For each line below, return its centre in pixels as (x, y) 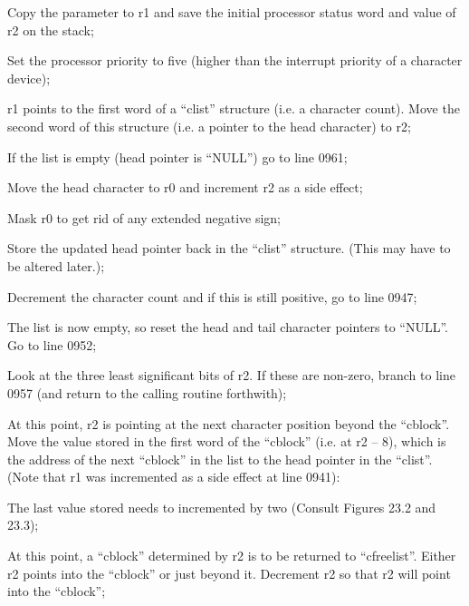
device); (29, 78)
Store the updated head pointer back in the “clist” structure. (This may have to (229, 248)
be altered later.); (56, 265)
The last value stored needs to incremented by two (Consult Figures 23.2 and (222, 507)
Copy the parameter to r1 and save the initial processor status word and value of (232, 12)
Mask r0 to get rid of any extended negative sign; (144, 217)
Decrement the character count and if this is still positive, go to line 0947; (212, 296)
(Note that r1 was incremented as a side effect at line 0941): (174, 477)
